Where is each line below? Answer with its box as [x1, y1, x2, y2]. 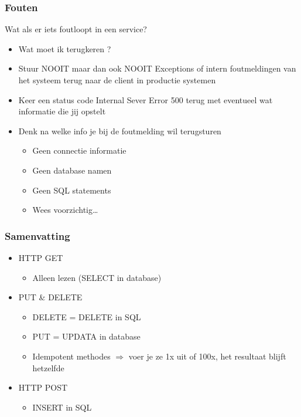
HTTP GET [18, 251, 63, 263]
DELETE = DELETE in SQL [32, 310, 141, 323]
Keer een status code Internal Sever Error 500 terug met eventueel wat [18, 93, 273, 106]
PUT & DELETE [18, 291, 83, 303]
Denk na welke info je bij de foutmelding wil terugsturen [18, 124, 221, 137]
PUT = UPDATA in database [32, 330, 141, 343]
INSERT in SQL [32, 401, 92, 413]
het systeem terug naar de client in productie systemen [18, 74, 216, 86]
